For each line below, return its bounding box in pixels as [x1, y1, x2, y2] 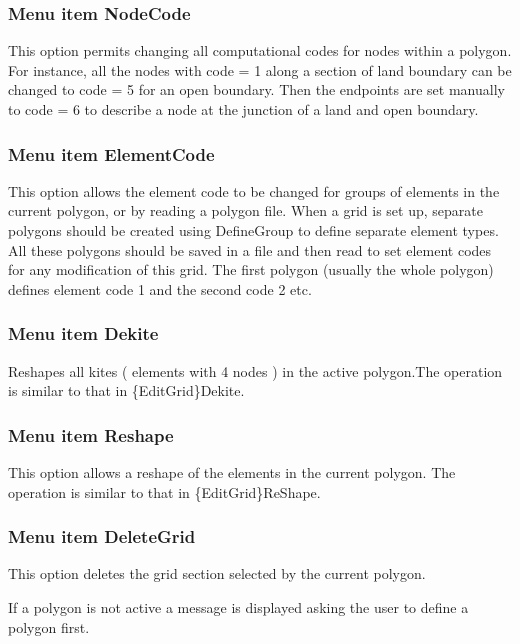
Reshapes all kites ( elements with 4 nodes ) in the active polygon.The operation [8, 360, 503, 381]
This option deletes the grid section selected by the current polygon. [8, 563, 426, 584]
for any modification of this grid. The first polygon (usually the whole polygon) [8, 259, 494, 280]
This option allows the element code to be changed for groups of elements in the [8, 180, 500, 201]
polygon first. [8, 616, 90, 637]
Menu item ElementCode [8, 141, 215, 166]
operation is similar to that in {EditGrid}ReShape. [8, 481, 321, 502]
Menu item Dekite [8, 321, 159, 346]
